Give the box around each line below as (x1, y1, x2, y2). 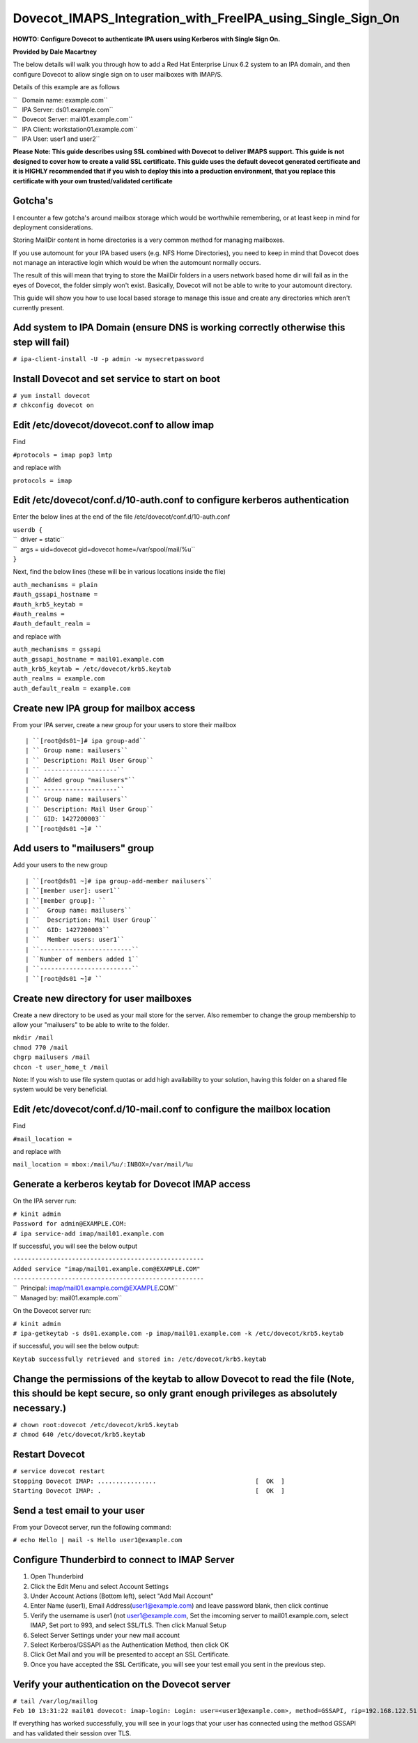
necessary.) (13, 1402, 66, 1414)
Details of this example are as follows (13, 83, 120, 91)
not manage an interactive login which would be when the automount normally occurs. (13, 259, 261, 267)
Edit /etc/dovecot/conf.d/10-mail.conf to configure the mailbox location (13, 1104, 331, 1116)
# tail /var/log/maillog (13, 1697, 98, 1705)
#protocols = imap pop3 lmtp (13, 450, 113, 459)
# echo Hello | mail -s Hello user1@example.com (13, 1536, 183, 1544)
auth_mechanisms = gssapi (13, 646, 102, 653)
